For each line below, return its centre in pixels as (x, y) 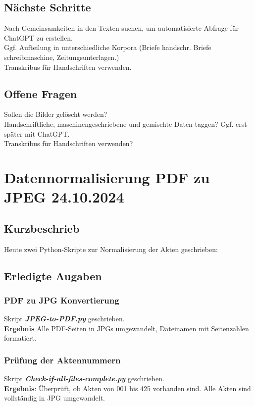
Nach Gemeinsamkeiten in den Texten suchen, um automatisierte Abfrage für (122, 28)
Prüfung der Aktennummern (62, 360)
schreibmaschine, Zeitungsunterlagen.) (62, 57)
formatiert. (20, 338)
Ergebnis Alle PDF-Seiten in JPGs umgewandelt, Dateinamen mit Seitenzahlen (127, 328)
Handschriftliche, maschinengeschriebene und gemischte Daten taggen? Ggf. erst (126, 124)
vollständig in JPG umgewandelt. (54, 398)
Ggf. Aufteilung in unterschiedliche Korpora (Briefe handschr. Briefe (108, 47)
